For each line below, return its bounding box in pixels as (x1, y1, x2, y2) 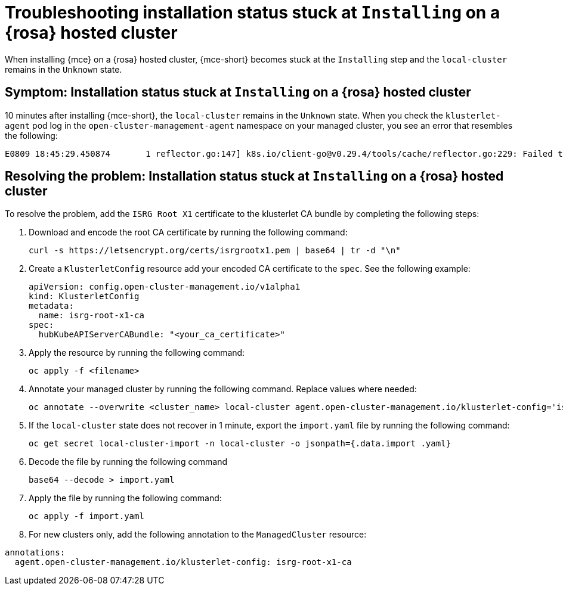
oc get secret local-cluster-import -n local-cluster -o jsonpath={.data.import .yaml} (29, 439, 451, 449)
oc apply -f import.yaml (29, 511, 144, 521)
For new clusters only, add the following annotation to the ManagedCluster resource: (29, 529, 367, 540)
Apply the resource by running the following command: (29, 347, 245, 358)
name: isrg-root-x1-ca (38, 310, 144, 321)
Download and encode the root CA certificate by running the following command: (29, 227, 348, 238)
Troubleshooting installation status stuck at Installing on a (5, 2, 500, 23)
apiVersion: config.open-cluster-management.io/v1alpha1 (29, 282, 301, 292)
